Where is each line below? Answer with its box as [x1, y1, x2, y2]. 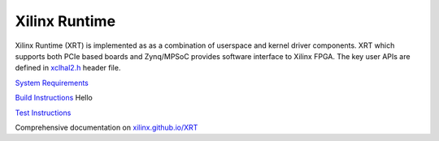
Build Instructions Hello [15, 93, 93, 103]
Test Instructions [15, 108, 72, 117]
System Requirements [15, 78, 89, 88]
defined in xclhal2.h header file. [15, 63, 121, 73]
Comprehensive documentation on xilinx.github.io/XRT [15, 122, 198, 132]
